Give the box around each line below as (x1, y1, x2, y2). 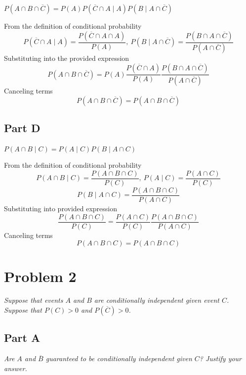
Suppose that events (4, 295, 63, 305)
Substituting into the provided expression (4, 53, 129, 63)
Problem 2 (4, 266, 77, 286)
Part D (4, 120, 41, 135)
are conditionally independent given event (94, 295, 220, 305)
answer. (4, 363, 27, 373)
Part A (4, 330, 41, 345)
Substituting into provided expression (4, 203, 118, 214)
